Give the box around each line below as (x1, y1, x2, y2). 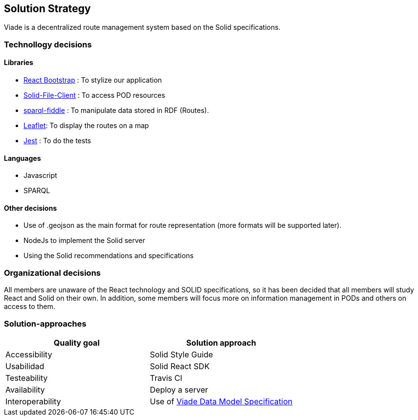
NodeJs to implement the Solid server (23, 236, 145, 245)
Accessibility (5, 349, 52, 359)
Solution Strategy (4, 2, 91, 15)
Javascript (23, 171, 57, 180)
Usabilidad (5, 361, 45, 371)
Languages (4, 154, 41, 162)
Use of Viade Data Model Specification (150, 396, 293, 406)
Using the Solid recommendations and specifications (23, 251, 194, 260)
